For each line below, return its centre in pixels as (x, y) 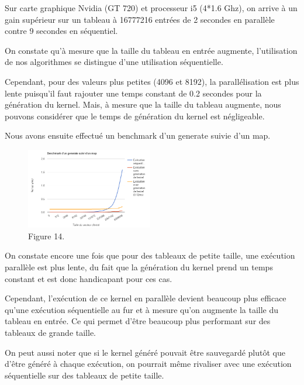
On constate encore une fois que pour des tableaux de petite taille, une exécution (150, 255)
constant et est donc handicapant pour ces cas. (89, 278)
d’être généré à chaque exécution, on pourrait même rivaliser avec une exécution (148, 364)
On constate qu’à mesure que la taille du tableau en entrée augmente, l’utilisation (151, 50)
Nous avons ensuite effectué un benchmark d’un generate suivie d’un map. (138, 135)
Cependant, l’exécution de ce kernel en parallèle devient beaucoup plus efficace (146, 298)
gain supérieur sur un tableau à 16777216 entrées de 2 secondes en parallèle (140, 19)
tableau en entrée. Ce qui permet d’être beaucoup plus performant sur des (138, 321)
